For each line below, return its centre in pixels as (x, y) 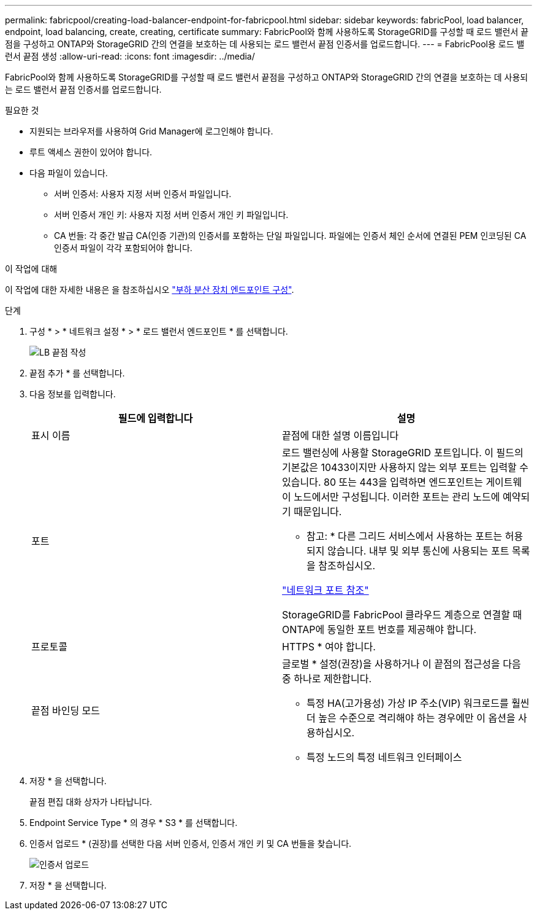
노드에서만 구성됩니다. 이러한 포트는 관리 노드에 (397, 497)
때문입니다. (318, 512)
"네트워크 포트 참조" (326, 590)
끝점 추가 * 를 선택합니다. (77, 373)
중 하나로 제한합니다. (327, 679)
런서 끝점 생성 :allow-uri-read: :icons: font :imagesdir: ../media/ (130, 56)
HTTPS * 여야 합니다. (329, 647)
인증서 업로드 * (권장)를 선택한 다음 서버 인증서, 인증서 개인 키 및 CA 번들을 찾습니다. (191, 843)
